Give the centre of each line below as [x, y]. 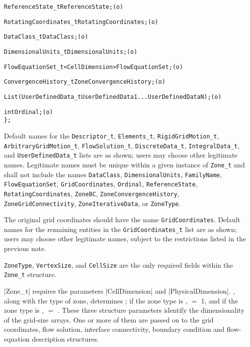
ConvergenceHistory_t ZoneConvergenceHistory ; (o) [85, 82]
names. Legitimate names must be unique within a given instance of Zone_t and [125, 164]
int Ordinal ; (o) [29, 112]
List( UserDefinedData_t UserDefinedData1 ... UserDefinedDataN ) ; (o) [113, 97]
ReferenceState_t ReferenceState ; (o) [64, 7]
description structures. [65, 338]
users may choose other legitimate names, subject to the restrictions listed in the [125, 239]
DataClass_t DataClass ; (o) [46, 37]
